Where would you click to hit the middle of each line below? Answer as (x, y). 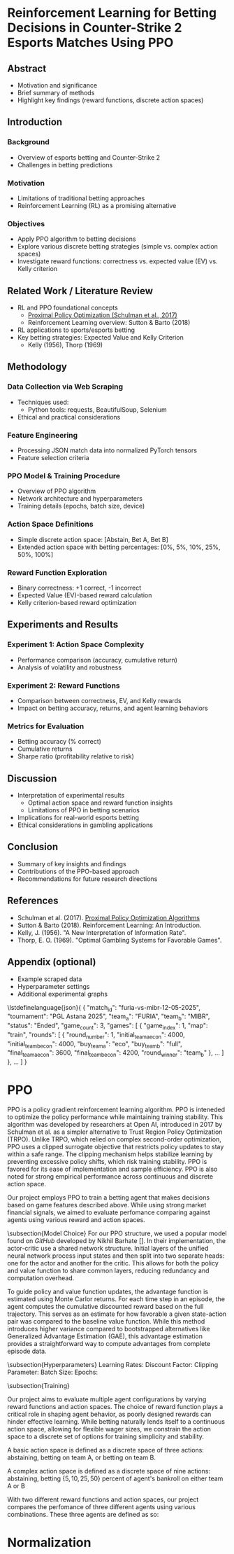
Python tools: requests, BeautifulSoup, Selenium (97, 409)
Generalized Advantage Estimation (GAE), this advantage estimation (105, 1336)
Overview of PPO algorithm (57, 491)
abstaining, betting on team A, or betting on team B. (81, 1457)
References (33, 901)
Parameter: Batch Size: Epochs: (52, 1372)
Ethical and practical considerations (69, 417)
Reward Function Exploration (57, 572)
